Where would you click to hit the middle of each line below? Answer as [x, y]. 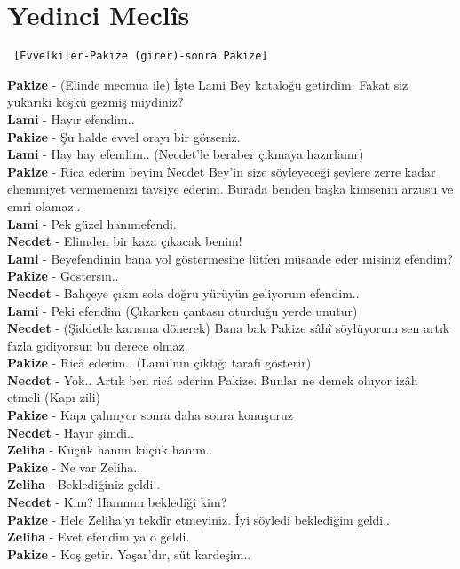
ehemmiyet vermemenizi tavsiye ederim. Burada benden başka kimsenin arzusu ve [230, 189]
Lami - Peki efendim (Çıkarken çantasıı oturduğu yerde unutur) [182, 310]
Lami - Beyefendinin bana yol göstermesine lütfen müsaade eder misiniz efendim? [230, 258]
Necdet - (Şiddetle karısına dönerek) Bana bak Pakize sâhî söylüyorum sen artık [229, 328]
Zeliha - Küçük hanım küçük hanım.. [110, 450]
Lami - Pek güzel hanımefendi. [92, 223]
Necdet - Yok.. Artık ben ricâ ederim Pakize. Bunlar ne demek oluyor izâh [213, 379]
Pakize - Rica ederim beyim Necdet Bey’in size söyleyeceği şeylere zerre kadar [222, 171]
